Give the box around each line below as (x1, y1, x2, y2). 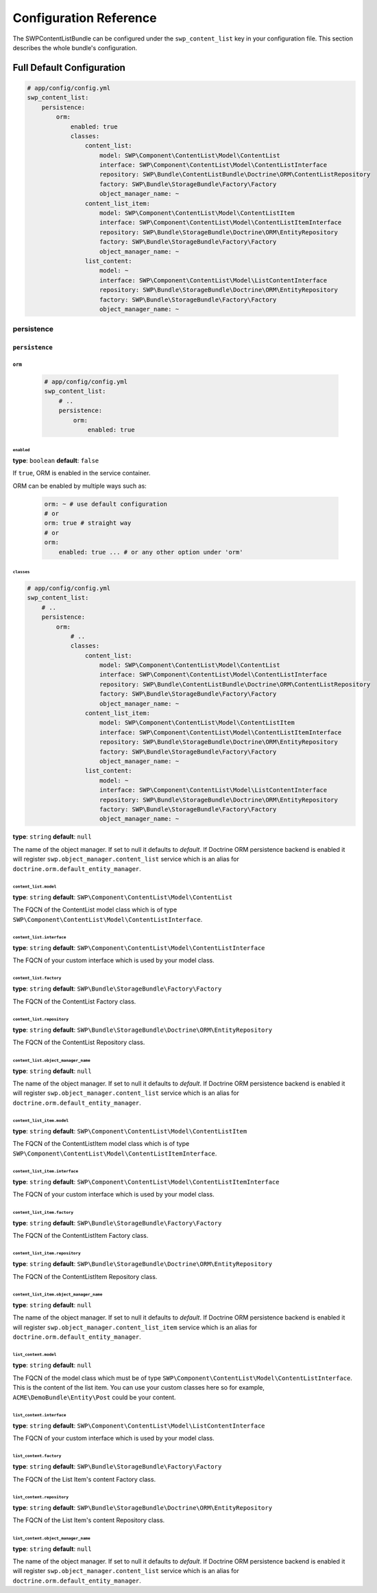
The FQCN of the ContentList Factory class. (12, 997, 136, 1006)
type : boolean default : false (12, 456, 99, 464)
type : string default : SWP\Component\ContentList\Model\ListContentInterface (12, 1421, 265, 1430)
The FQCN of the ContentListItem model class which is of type (12, 1140, 190, 1148)
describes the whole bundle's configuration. (12, 43, 138, 52)
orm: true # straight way (44, 519, 132, 527)
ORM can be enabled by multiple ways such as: (12, 482, 147, 490)
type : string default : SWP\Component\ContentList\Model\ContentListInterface (12, 943, 265, 951)
